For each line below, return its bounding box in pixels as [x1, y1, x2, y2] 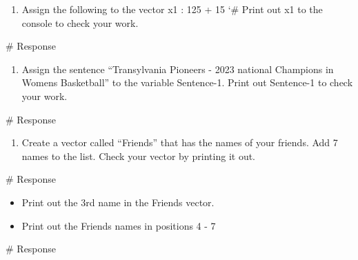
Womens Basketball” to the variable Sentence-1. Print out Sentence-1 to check [21, 75, 353, 90]
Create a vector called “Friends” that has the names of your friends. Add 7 [21, 135, 338, 150]
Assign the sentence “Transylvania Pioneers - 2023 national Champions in [21, 61, 334, 76]
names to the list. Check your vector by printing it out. [21, 148, 256, 163]
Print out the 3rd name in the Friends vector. [21, 194, 215, 209]
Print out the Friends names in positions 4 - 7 [21, 218, 216, 232]
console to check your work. [21, 15, 139, 30]
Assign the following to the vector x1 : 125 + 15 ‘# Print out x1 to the [21, 2, 323, 16]
